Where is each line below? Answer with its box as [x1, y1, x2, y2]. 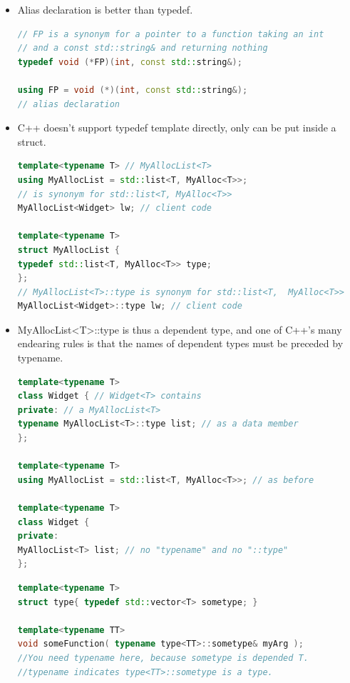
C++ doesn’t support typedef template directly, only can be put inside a [17, 120, 336, 135]
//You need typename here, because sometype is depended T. [17, 652, 309, 663]
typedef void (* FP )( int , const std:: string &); [17, 56, 242, 67]
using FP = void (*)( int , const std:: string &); [17, 84, 248, 95]
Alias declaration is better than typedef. [17, 2, 193, 16]
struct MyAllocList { [17, 244, 120, 255]
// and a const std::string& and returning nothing [17, 43, 268, 54]
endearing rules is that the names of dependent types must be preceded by [17, 336, 344, 351]
